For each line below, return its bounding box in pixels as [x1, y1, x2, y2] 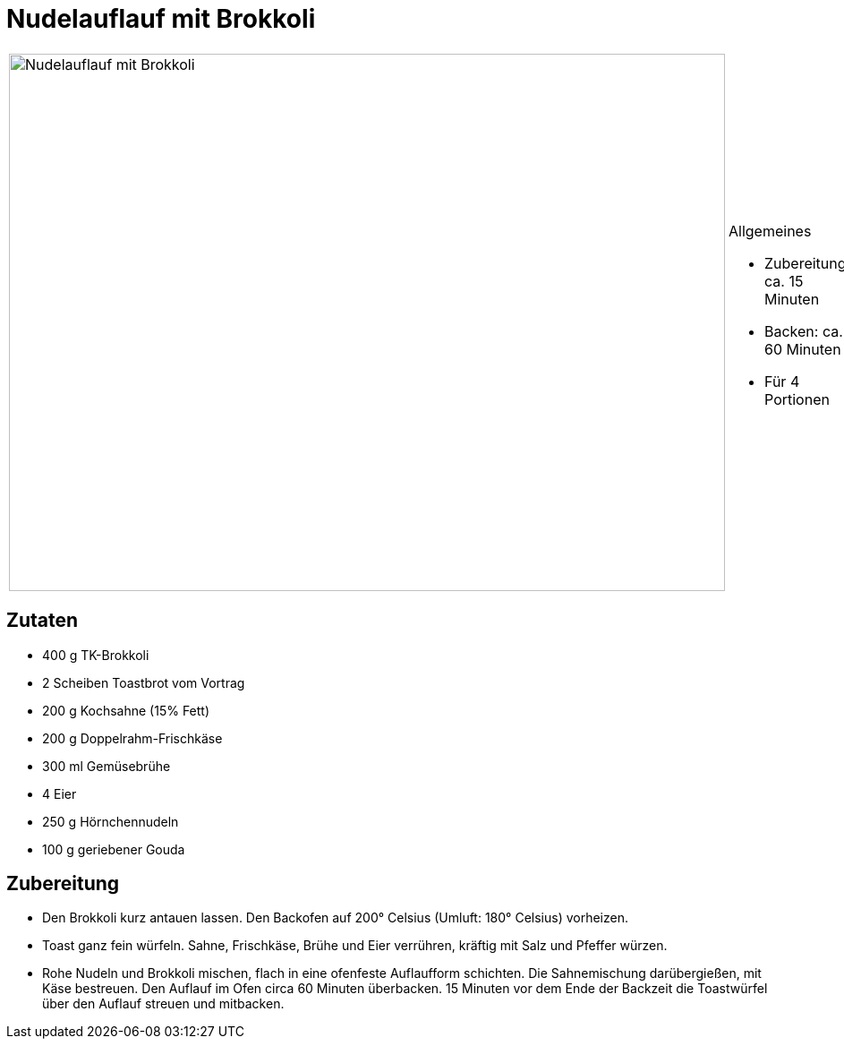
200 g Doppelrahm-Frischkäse [42, 730, 223, 746]
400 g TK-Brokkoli [42, 647, 149, 663]
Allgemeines [729, 221, 812, 240]
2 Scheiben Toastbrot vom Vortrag [42, 674, 245, 690]
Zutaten [6, 609, 79, 632]
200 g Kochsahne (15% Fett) [42, 702, 210, 718]
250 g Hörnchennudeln [42, 813, 179, 829]
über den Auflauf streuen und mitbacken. [42, 996, 285, 1012]
